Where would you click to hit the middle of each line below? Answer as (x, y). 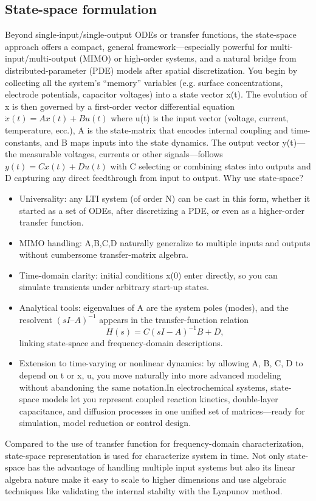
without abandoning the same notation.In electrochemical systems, (143, 387)
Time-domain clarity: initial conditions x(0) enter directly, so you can (148, 275)
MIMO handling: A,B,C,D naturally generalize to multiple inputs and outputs (165, 242)
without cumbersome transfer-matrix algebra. (104, 254)
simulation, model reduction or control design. (105, 423)
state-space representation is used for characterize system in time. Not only (145, 455)
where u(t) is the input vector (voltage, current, (200, 118)
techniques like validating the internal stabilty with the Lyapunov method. (144, 491)
